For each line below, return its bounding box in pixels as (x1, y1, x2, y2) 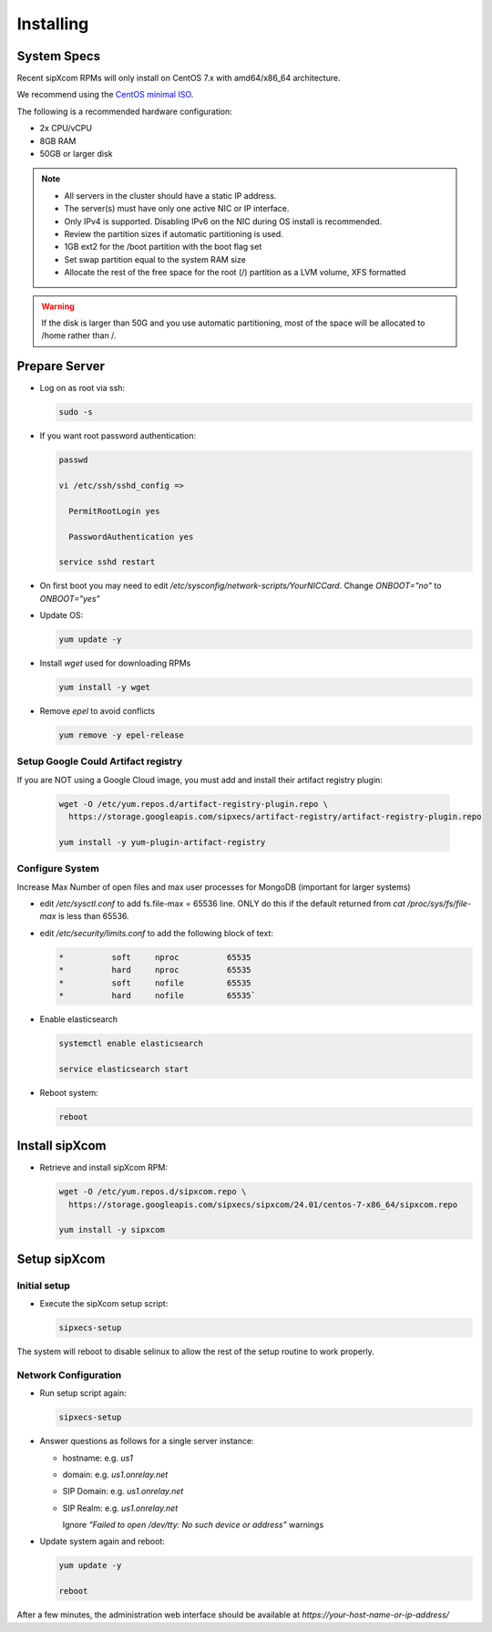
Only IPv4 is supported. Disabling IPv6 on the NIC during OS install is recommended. (64, 215, 383, 227)
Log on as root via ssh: (39, 383, 126, 394)
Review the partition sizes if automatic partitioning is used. (64, 228, 284, 239)
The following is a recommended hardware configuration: (16, 106, 232, 117)
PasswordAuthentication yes (68, 532, 194, 542)
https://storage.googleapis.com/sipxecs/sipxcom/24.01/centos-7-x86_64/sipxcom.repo (68, 1199, 458, 1210)
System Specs (16, 48, 100, 64)
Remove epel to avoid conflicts (39, 706, 155, 716)
